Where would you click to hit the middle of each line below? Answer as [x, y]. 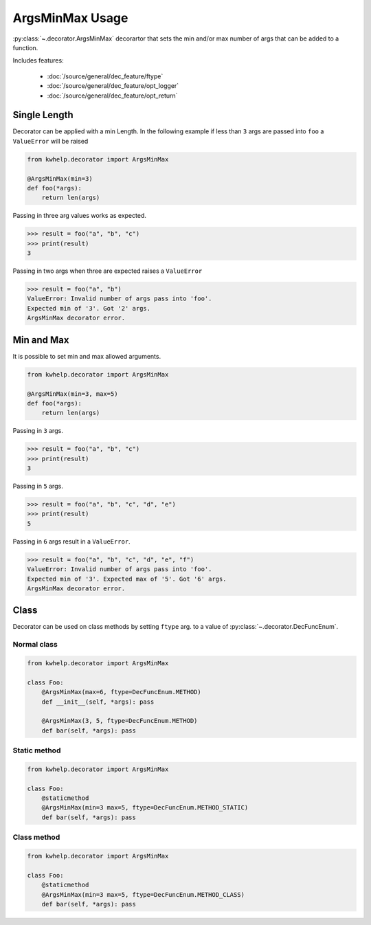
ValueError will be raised [50, 141]
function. [25, 47]
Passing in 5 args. [38, 486]
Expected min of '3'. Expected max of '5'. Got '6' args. [127, 579]
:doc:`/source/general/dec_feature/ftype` [105, 76]
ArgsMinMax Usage [70, 18]
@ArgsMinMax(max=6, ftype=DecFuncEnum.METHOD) [122, 692]
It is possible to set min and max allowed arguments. [87, 356]
